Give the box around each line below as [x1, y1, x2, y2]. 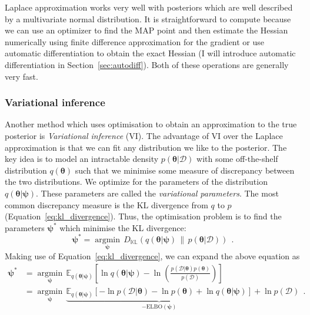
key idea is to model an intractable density [5, 153, 159, 165]
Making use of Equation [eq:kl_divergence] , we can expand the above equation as [5, 250, 300, 262]
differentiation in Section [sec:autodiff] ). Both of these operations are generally [5, 58, 289, 70]
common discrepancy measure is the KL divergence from [5, 198, 208, 211]
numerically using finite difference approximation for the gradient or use [5, 35, 265, 48]
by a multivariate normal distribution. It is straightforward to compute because [5, 12, 291, 25]
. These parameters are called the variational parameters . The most [35, 187, 279, 199]
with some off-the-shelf [196, 153, 278, 165]
